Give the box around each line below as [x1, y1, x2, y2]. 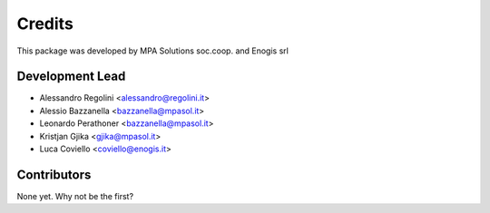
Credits [16, 14, 74, 34]
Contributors [16, 167, 92, 182]
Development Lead [16, 69, 126, 84]
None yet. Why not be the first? [16, 190, 134, 201]
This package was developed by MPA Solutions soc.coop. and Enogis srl [16, 45, 289, 56]
